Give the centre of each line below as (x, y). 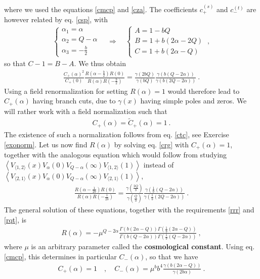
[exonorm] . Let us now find (46, 144)
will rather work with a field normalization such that (86, 111)
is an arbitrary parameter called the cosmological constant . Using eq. (143, 246)
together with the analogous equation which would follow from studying (116, 154)
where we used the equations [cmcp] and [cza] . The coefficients (101, 9)
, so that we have (172, 256)
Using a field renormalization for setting (66, 91)
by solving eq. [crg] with (151, 144)
